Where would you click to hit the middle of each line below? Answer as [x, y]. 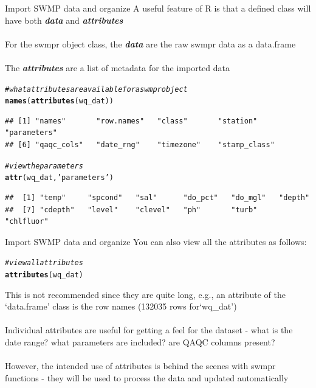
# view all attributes [44, 263]
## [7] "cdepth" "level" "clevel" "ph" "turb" [131, 210]
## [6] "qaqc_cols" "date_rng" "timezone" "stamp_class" [140, 145]
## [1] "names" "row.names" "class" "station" [131, 121]
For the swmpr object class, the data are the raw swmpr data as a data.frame [150, 43]
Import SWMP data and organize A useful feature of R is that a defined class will [158, 8]
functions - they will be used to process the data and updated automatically [147, 377]
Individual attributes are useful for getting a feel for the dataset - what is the [149, 330]
